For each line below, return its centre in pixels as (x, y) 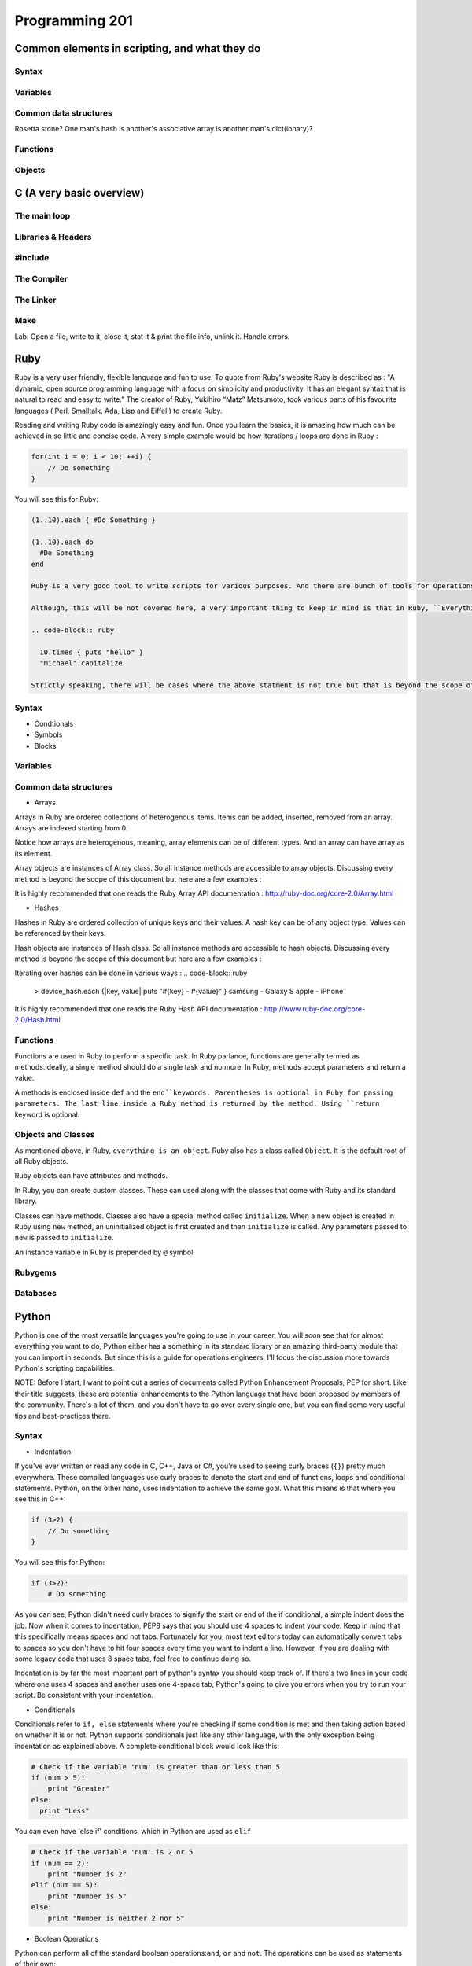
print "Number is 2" (87, 1874)
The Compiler (41, 279)
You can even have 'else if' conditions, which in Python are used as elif (133, 1832)
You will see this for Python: (60, 1563)
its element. (33, 853)
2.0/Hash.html (37, 1020)
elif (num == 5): (65, 1885)
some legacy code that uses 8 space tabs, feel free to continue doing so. (133, 1659)
